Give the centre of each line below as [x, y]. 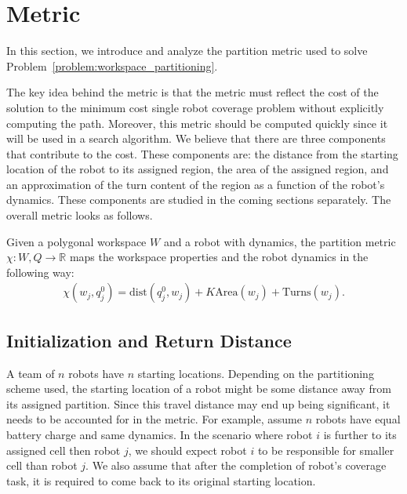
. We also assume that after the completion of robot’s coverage [236, 465]
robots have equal [358, 419]
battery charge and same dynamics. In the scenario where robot [160, 435]
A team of [31, 373]
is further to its [360, 435]
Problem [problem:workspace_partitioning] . [112, 65]
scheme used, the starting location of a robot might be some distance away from [199, 389]
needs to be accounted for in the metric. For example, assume [154, 419]
